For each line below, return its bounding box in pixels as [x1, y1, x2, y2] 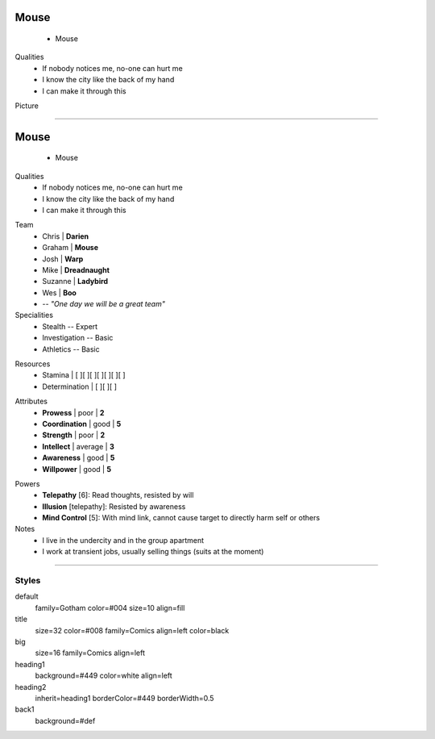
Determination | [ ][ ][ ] [42, 382, 117, 391]
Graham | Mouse [42, 243, 99, 253]
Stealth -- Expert [42, 321, 98, 331]
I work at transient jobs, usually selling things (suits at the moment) [42, 547, 264, 557]
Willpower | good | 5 [42, 464, 112, 474]
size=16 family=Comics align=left [35, 648, 145, 658]
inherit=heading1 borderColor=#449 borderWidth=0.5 [35, 693, 214, 703]
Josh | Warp [42, 254, 84, 264]
